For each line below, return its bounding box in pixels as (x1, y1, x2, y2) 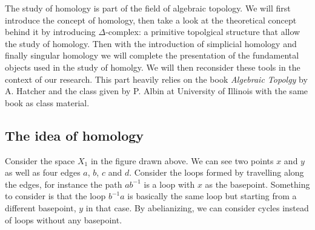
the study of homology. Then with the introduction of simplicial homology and (5, 37, 297, 50)
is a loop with (144, 177, 195, 190)
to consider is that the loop (5, 190, 106, 202)
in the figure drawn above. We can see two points (90, 154, 274, 167)
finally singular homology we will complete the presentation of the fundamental (5, 49, 299, 62)
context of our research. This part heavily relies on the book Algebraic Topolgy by (5, 72, 308, 85)
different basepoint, (5, 201, 76, 214)
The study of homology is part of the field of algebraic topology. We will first (5, 2, 291, 14)
